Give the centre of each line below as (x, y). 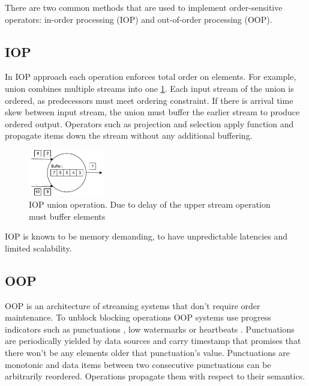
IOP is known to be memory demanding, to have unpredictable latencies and (146, 236)
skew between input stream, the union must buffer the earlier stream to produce (152, 112)
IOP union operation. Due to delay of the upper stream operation (150, 204)
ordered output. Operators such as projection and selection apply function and (149, 123)
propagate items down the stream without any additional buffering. (129, 135)
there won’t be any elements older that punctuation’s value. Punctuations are (148, 353)
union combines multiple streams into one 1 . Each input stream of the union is (149, 88)
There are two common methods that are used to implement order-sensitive (144, 7)
